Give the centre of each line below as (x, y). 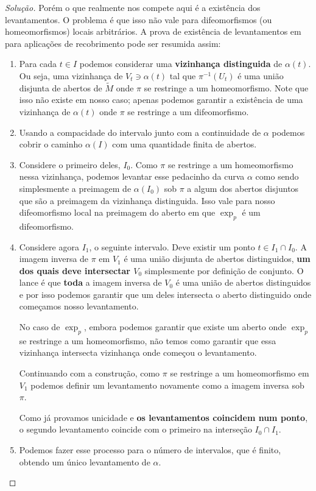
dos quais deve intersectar (75, 270)
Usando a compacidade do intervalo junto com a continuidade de (140, 132)
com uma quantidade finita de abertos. (184, 144)
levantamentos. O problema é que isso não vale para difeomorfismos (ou (139, 19)
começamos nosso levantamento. (79, 306)
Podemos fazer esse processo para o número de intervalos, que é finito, (150, 450)
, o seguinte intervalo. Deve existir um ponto (172, 246)
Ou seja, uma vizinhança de (71, 75)
